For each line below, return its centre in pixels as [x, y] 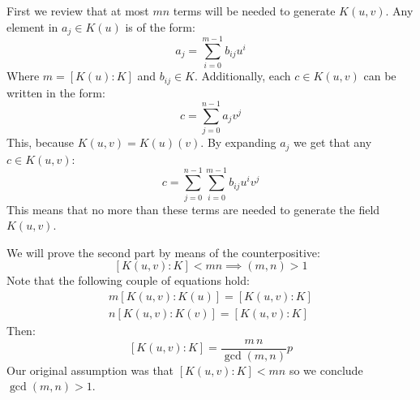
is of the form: [160, 26]
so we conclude [326, 370]
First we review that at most [78, 11]
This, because [40, 142]
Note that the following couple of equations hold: [128, 280]
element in [32, 26]
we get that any [333, 142]
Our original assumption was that [90, 370]
